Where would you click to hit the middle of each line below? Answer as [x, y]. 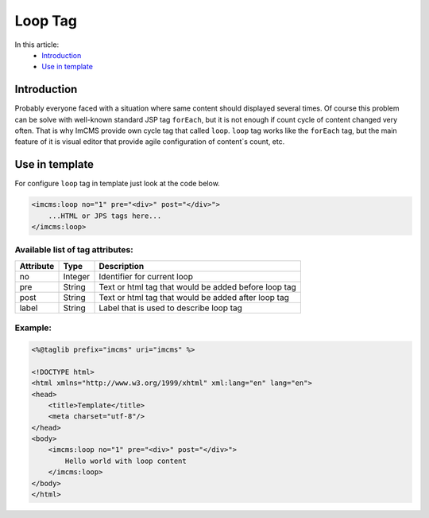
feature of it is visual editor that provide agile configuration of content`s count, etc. [150, 142]
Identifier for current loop [146, 276]
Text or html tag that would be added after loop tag [194, 297]
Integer [77, 276]
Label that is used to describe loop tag [170, 308]
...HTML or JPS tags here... [105, 216]
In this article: [37, 45]
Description [122, 266]
